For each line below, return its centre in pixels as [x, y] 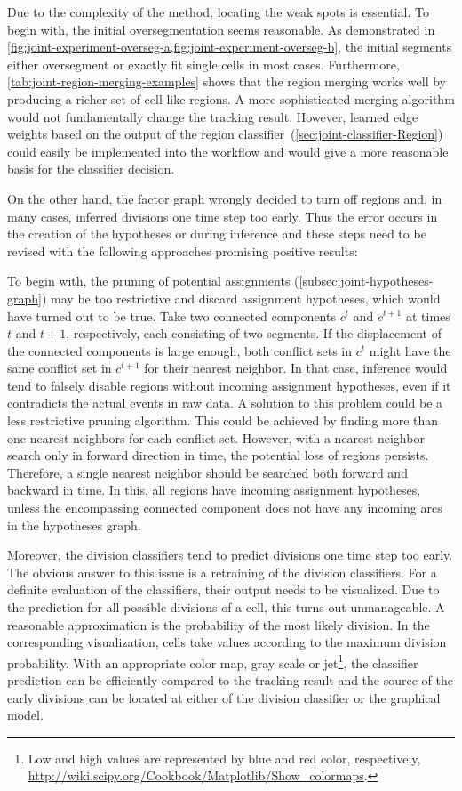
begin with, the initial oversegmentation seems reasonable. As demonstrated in [221, 29]
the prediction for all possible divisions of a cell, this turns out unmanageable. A [226, 607]
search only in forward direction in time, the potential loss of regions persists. [218, 455]
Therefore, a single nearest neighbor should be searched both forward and [207, 472]
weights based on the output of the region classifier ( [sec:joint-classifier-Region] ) [225, 134]
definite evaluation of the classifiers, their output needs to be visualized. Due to [223, 589]
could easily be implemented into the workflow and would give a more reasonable [228, 151]
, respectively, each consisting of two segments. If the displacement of [254, 333]
